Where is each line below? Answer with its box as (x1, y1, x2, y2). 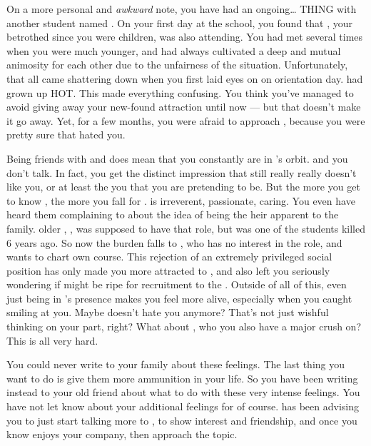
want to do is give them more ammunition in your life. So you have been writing (6, 370, 358, 385)
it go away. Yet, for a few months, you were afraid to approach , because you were (6, 113, 365, 128)
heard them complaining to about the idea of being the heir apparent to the (6, 207, 339, 222)
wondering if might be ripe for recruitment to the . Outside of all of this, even (6, 277, 347, 292)
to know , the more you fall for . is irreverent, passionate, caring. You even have (6, 193, 355, 208)
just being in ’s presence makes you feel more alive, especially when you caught (6, 290, 352, 305)
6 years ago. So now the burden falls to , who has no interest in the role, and (6, 235, 342, 250)
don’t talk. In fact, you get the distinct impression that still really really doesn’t (6, 165, 357, 180)
